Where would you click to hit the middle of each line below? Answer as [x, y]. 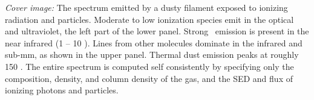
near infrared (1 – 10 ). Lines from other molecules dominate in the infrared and [154, 42]
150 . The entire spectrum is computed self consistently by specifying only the [149, 66]
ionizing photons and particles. [62, 90]
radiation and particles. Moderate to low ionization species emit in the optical [149, 19]
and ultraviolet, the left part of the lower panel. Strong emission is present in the [157, 31]
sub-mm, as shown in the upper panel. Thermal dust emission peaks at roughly [152, 55]
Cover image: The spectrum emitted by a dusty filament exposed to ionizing [146, 7]
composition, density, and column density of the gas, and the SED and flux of [149, 78]
